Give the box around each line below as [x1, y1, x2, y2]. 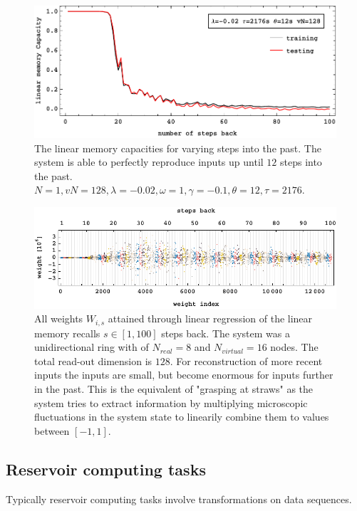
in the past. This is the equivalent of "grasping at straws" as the [34, 381, 314, 396]
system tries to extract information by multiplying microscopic [34, 395, 308, 410]
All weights [34, 311, 83, 326]
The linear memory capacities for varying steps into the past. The [34, 140, 321, 155]
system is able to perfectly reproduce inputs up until [34, 154, 264, 169]
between [34, 423, 70, 438]
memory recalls [34, 325, 100, 340]
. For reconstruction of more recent [170, 353, 323, 368]
